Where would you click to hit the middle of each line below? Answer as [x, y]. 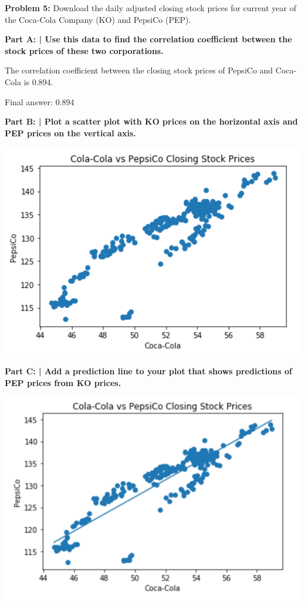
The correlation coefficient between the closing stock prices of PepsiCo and [139, 70]
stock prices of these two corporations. [84, 50]
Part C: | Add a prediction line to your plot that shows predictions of [148, 370]
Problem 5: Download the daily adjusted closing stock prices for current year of [150, 8]
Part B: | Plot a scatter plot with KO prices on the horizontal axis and [151, 121]
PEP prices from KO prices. [63, 382]
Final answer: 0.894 [40, 101]
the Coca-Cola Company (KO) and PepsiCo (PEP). [98, 19]
